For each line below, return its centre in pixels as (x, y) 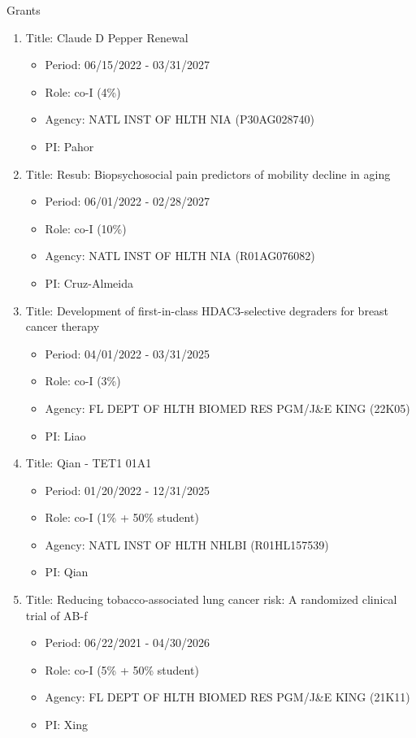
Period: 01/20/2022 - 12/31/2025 (128, 490)
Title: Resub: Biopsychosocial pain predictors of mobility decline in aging (208, 174)
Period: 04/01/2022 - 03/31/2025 (128, 353)
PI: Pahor (69, 146)
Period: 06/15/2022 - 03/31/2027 (128, 65)
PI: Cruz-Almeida (89, 282)
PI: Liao (65, 435)
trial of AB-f (56, 615)
